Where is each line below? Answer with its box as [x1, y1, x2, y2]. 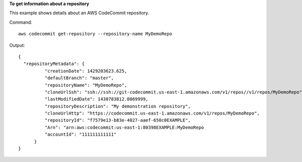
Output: [9, 42, 25, 48]
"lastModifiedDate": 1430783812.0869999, [44, 96, 148, 102]
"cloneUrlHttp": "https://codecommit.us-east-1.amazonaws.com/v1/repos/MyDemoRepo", [44, 111, 260, 116]
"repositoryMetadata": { [23, 61, 85, 67]
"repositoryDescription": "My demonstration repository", [44, 103, 191, 109]
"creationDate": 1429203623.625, [44, 68, 127, 74]
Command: [9, 19, 32, 25]
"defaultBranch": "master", [44, 75, 114, 81]
